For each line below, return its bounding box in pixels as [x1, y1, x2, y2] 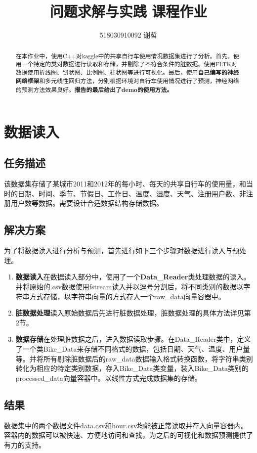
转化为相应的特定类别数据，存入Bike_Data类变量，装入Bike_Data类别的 [15, 363, 249, 373]
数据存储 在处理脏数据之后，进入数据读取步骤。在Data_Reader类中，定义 [15, 334, 251, 344]
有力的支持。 [4, 439, 45, 450]
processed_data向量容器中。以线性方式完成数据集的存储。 [15, 372, 202, 383]
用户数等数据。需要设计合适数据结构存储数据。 [10, 198, 163, 208]
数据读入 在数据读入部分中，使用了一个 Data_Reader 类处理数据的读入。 [15, 272, 251, 282]
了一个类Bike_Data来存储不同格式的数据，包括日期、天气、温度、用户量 [15, 343, 250, 354]
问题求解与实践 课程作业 [49, 1, 208, 21]
